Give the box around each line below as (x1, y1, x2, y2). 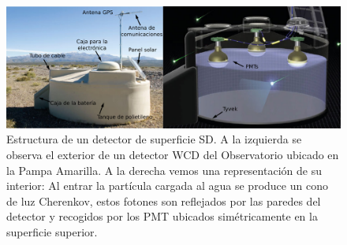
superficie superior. (6, 224, 98, 240)
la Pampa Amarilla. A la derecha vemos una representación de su (6, 161, 322, 178)
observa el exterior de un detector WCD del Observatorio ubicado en (6, 147, 339, 163)
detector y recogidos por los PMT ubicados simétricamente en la (6, 208, 318, 225)
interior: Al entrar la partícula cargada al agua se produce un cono (6, 177, 328, 194)
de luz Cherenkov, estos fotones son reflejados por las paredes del (6, 192, 321, 209)
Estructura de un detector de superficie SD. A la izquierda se (6, 131, 302, 147)
